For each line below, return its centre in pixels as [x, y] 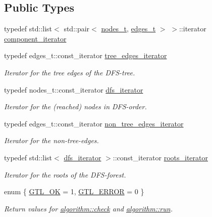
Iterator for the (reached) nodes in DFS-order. [75, 106]
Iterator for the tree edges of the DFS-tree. [70, 72]
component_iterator [35, 38]
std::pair [77, 29]
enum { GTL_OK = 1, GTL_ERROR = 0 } [74, 191]
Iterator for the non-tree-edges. [51, 140]
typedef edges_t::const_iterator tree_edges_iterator [86, 55]
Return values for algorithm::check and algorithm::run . [88, 208]
